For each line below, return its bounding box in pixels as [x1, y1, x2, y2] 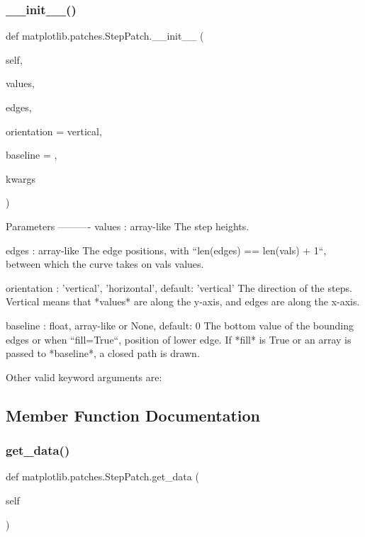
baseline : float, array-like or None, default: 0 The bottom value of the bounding [6, 317, 354, 332]
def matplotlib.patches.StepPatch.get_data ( [6, 469, 199, 484]
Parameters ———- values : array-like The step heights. [6, 218, 249, 233]
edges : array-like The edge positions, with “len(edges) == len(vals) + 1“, [6, 242, 327, 257]
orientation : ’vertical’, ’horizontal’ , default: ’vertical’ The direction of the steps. [6, 280, 352, 295]
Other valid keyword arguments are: [6, 369, 162, 384]
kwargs [6, 171, 36, 186]
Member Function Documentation [6, 404, 261, 426]
